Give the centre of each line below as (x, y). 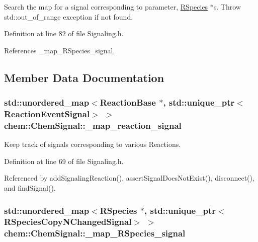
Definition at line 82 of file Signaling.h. (64, 33)
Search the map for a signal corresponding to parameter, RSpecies (106, 7)
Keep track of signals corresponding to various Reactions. (93, 144)
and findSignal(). (30, 188)
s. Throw (227, 7)
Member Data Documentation (84, 77)
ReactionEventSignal (47, 114)
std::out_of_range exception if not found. (69, 16)
